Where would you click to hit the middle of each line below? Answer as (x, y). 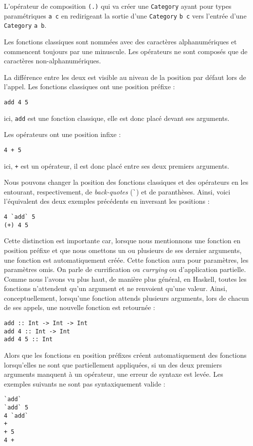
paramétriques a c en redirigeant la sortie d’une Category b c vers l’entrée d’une (125, 15)
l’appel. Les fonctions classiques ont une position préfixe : (90, 87)
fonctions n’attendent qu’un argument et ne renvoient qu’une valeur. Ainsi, (116, 288)
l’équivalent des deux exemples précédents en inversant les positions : (107, 201)
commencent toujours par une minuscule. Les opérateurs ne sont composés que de (126, 51)
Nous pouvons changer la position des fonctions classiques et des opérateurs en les (126, 182)
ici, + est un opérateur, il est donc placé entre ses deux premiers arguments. (117, 165)
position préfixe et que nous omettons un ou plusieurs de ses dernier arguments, (123, 250)
